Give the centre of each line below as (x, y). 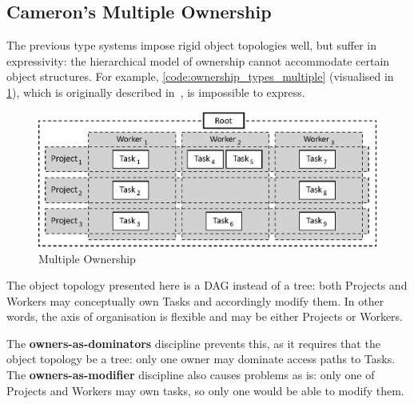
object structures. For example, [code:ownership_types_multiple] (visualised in (200, 76)
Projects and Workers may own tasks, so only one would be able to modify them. (205, 390)
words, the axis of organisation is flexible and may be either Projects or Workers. (205, 316)
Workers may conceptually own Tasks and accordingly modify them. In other (195, 300)
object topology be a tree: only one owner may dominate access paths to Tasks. (201, 359)
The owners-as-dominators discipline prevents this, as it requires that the (193, 343)
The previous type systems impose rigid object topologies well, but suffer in (192, 45)
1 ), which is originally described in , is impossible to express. (156, 92)
